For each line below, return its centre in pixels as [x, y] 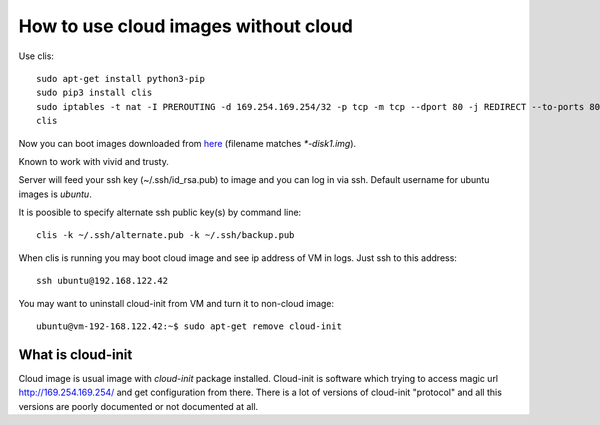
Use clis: [36, 56]
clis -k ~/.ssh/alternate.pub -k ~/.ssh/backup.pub [165, 235]
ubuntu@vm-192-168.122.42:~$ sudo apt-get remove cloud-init [189, 326]
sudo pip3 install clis [94, 93]
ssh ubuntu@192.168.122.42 [102, 281]
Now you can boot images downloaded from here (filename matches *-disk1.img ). [187, 143]
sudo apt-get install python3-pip [120, 78]
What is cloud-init [75, 354]
